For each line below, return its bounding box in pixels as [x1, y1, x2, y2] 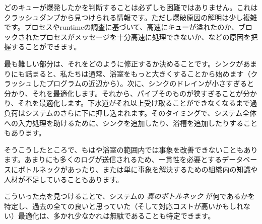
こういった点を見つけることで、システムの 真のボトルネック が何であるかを [4, 191, 255, 201]
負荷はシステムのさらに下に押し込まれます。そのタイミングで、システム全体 [4, 107, 257, 118]
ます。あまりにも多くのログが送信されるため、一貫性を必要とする [4, 154, 222, 165]
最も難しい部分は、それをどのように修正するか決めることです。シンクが [4, 58, 243, 68]
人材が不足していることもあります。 [4, 174, 123, 184]
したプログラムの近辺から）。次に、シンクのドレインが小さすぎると [32, 78, 254, 89]
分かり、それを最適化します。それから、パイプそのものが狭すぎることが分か [4, 88, 257, 98]
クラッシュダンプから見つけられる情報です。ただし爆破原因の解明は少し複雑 [4, 12, 257, 22]
